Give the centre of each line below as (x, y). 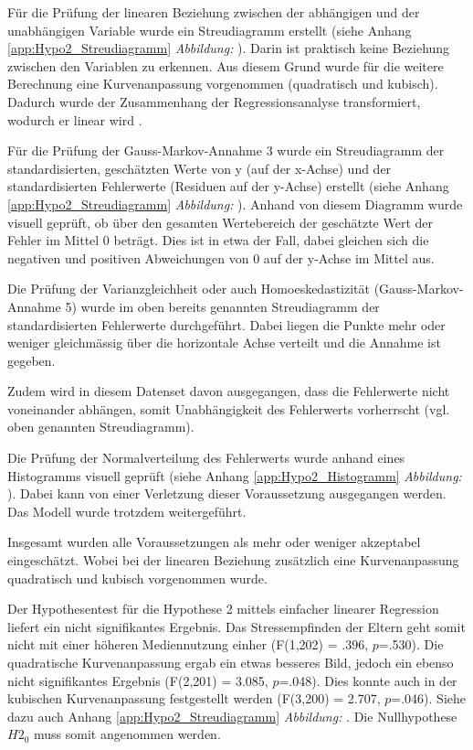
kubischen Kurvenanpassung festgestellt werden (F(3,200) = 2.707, (194, 698)
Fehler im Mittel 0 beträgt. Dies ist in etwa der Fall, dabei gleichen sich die (218, 240)
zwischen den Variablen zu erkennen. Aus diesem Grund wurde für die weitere (226, 65)
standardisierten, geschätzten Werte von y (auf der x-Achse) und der (200, 168)
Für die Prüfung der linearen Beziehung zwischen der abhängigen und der (214, 12)
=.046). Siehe (429, 698)
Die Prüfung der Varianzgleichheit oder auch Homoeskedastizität (189, 289)
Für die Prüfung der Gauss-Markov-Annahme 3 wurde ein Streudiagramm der (226, 150)
